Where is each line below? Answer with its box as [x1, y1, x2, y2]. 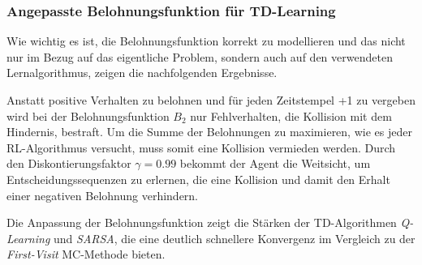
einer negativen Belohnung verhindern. [6, 186, 199, 203]
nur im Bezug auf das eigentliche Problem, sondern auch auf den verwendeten [6, 48, 393, 65]
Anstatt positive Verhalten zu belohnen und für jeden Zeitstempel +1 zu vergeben [6, 92, 416, 108]
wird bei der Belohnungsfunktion [6, 107, 170, 124]
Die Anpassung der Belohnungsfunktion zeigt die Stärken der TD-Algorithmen [6, 214, 397, 231]
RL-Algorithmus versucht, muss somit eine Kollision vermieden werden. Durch [6, 139, 396, 156]
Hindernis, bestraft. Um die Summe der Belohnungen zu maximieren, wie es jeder [6, 123, 412, 140]
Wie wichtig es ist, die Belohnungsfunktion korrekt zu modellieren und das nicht [6, 32, 406, 49]
